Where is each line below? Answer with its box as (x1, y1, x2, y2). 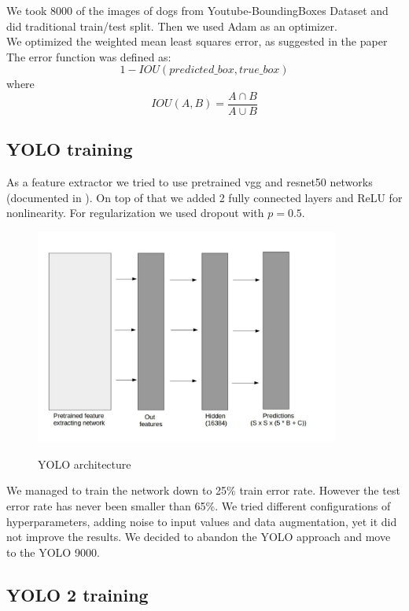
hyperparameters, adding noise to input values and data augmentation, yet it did (6, 513, 397, 529)
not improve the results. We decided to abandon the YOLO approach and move (6, 528, 391, 545)
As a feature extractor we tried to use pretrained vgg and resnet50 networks (6, 174, 373, 190)
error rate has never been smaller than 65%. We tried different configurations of (6, 498, 391, 513)
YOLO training (6, 137, 133, 161)
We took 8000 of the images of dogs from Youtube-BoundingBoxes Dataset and (6, 2, 389, 18)
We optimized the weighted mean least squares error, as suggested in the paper (6, 33, 388, 50)
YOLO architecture (38, 455, 131, 472)
